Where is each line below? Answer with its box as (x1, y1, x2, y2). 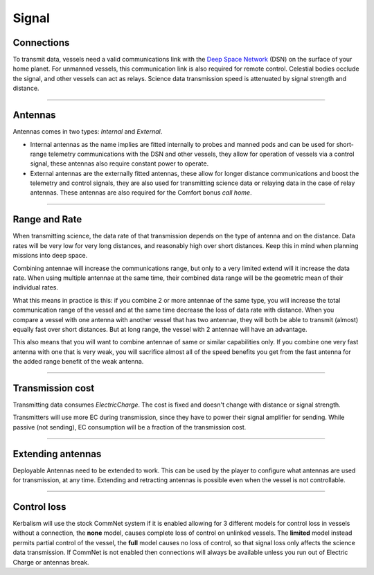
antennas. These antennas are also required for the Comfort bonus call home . (30, 188, 252, 197)
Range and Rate (12, 213, 82, 225)
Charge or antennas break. (12, 558, 89, 566)
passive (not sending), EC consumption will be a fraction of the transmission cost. (12, 423, 247, 431)
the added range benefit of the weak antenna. (12, 357, 144, 366)
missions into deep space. (12, 251, 88, 260)
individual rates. (12, 283, 59, 292)
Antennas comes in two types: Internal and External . (12, 127, 163, 136)
